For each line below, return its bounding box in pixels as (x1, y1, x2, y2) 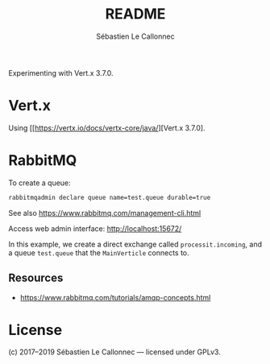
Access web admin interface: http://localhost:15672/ (8, 223, 182, 234)
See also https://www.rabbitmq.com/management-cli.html (8, 208, 201, 217)
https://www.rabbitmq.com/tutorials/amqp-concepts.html (19, 292, 211, 302)
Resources (8, 271, 64, 285)
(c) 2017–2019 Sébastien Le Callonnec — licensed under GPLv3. (8, 347, 222, 357)
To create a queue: (8, 178, 71, 188)
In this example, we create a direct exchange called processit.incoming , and (8, 239, 263, 249)
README (105, 5, 166, 23)
